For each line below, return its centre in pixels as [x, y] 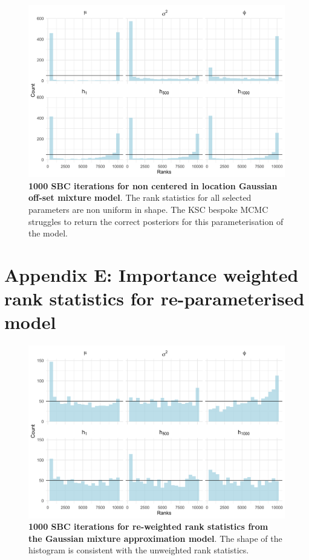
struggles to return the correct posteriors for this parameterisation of [156, 221]
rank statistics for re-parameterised [154, 298]
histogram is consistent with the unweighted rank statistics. [139, 550]
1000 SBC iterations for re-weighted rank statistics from [148, 526]
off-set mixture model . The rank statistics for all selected [140, 197]
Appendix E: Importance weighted [151, 275]
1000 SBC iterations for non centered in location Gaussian [153, 185]
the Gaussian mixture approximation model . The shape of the [155, 538]
